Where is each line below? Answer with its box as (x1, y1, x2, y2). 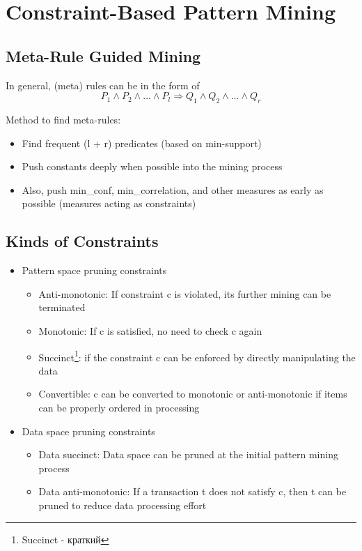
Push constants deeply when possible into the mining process (22, 159, 283, 174)
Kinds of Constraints (6, 230, 159, 252)
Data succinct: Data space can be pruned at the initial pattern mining (38, 447, 338, 462)
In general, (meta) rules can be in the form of (6, 77, 200, 92)
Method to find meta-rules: (6, 112, 121, 126)
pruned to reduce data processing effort (38, 497, 207, 512)
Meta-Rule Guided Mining (6, 45, 201, 66)
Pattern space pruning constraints (22, 263, 167, 278)
